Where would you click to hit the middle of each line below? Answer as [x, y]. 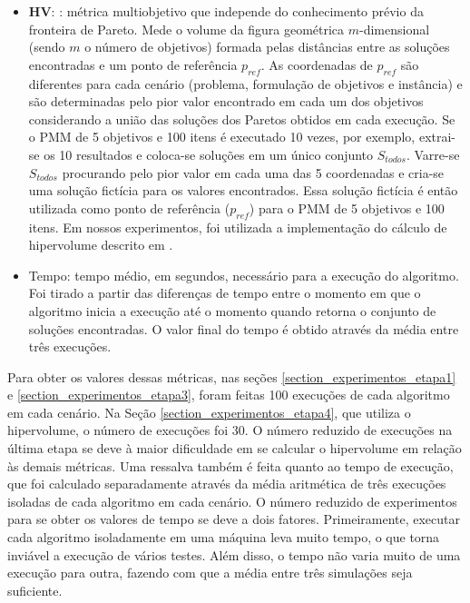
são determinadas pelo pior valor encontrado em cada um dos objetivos [226, 101]
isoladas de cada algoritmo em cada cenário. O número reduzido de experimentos [232, 501]
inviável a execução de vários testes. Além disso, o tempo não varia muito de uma [234, 554]
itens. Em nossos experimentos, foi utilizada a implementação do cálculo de [238, 227]
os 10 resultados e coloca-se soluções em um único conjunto [209, 154]
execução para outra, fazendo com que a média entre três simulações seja [210, 573]
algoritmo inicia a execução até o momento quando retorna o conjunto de [232, 310]
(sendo [47, 47]
